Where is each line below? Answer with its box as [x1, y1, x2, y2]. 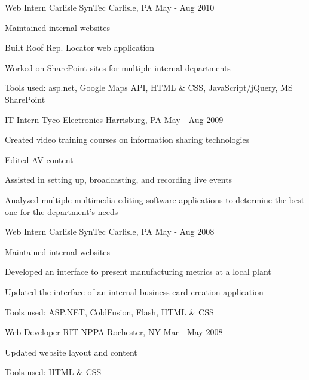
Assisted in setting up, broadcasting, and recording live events [5, 173, 232, 186]
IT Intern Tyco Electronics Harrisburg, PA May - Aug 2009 [5, 113, 224, 125]
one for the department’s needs [5, 205, 118, 217]
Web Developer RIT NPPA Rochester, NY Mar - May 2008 [5, 326, 223, 338]
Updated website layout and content [5, 345, 137, 358]
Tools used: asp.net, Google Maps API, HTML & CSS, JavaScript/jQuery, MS [5, 81, 293, 94]
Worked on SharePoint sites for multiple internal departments [5, 61, 231, 73]
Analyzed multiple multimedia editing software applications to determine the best [5, 193, 305, 206]
